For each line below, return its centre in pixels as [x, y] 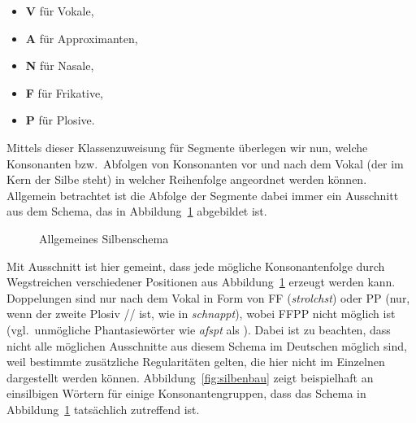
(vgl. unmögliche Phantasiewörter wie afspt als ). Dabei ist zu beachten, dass [199, 329]
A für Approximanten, [82, 38]
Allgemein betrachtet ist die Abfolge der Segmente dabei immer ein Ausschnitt [203, 195]
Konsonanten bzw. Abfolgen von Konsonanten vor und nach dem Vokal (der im [205, 163]
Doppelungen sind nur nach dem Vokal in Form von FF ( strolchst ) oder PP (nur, [208, 297]
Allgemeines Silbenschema [104, 238]
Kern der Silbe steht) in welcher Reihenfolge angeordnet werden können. [187, 179]
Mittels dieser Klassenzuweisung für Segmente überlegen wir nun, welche [187, 147]
